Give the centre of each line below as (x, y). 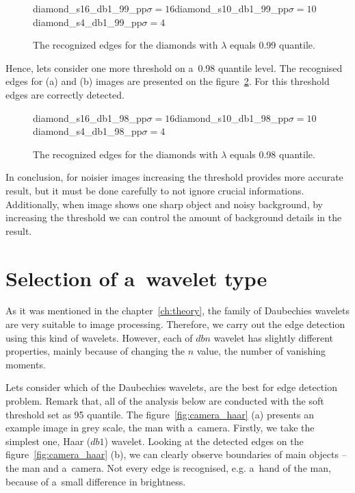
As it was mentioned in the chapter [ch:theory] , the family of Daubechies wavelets (178, 311)
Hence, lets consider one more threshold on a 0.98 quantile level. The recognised (174, 67)
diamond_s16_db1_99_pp (90, 8)
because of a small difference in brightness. (96, 481)
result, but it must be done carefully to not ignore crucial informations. (155, 190)
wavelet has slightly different (274, 337)
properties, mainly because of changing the (95, 351)
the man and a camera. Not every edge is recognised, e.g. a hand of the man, (168, 467)
